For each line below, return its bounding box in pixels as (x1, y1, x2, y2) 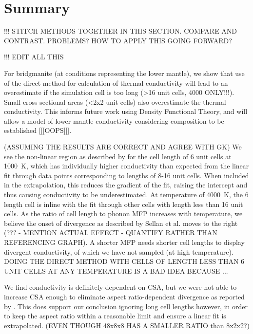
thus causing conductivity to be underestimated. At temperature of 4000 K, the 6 (4, 189, 249, 200)
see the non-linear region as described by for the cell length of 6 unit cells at (4, 151, 232, 161)
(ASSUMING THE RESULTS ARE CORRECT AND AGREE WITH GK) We (4, 142, 242, 152)
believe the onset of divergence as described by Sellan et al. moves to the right (4, 218, 238, 228)
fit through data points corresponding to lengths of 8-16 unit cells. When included (4, 170, 249, 180)
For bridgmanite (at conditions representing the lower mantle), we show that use (4, 68, 245, 78)
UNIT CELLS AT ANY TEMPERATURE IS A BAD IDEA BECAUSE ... (4, 265, 228, 276)
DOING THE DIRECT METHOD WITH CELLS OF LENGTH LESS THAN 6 (4, 256, 245, 266)
